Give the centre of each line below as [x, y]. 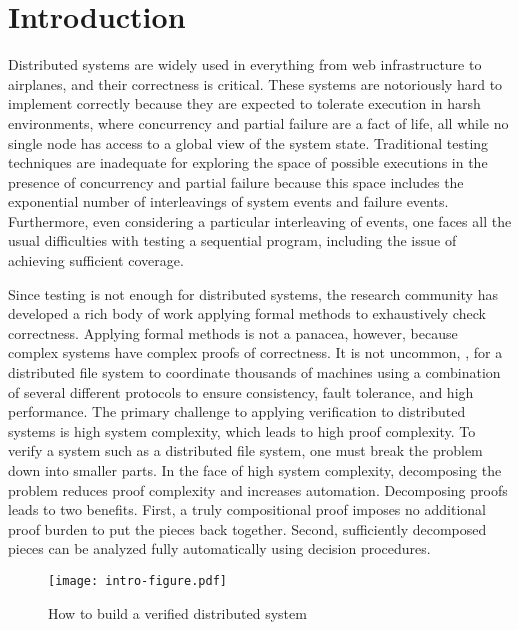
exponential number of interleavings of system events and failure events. [228, 201]
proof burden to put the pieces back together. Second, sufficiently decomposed [247, 528]
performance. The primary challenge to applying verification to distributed [237, 411]
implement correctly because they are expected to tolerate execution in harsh [244, 103]
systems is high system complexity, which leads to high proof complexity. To [242, 430]
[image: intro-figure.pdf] [137, 580]
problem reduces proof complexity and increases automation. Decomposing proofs [258, 489]
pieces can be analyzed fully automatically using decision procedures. [219, 548]
